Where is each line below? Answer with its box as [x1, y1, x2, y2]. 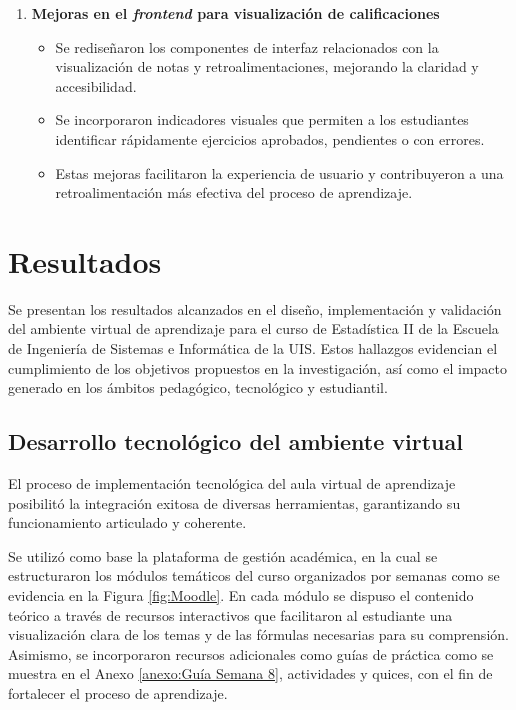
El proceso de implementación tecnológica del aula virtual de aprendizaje [8, 473, 456, 494]
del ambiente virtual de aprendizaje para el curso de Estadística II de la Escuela [8, 318, 499, 339]
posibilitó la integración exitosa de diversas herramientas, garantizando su [8, 492, 461, 513]
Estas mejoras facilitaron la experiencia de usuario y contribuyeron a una [55, 162, 504, 183]
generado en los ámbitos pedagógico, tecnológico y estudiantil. [8, 377, 388, 398]
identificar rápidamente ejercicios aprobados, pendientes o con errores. [55, 128, 485, 149]
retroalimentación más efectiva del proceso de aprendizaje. [55, 182, 413, 203]
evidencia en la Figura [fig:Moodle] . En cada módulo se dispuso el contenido [8, 585, 474, 606]
